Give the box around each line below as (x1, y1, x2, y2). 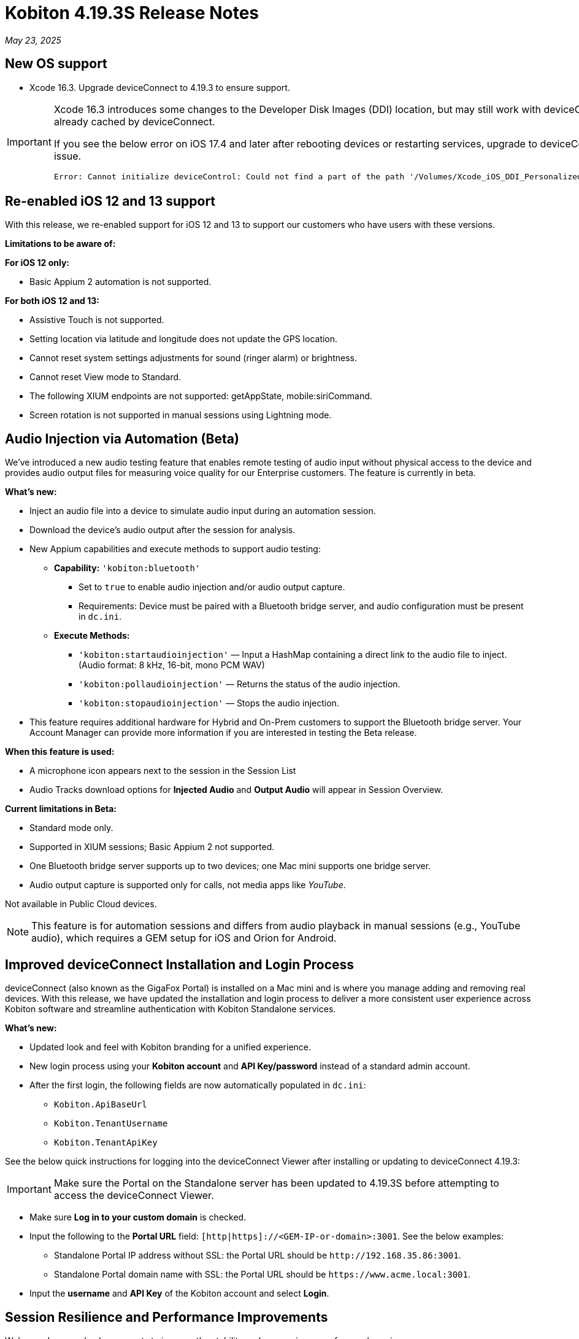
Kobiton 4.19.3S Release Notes (5, 2, 259, 23)
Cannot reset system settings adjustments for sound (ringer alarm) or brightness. (29, 353, 358, 364)
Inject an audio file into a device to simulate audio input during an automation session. (29, 506, 376, 517)
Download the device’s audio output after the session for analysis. (29, 525, 296, 536)
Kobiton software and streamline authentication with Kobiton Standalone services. (5, 1004, 336, 1015)
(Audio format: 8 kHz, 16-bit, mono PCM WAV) (79, 660, 265, 671)
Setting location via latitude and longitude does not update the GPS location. (29, 334, 338, 345)
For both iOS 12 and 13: (5, 295, 99, 306)
